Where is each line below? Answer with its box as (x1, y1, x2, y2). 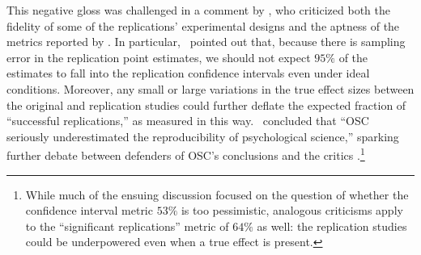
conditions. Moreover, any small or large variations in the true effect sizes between (6, 80, 415, 97)
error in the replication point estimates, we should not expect (6, 48, 311, 65)
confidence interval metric (25, 202, 153, 219)
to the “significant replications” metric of (25, 217, 229, 234)
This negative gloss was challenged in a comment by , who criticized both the (6, 2, 390, 18)
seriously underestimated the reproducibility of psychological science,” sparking (6, 127, 399, 144)
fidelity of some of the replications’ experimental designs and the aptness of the (6, 17, 400, 34)
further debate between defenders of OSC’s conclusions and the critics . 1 (6, 144, 365, 163)
